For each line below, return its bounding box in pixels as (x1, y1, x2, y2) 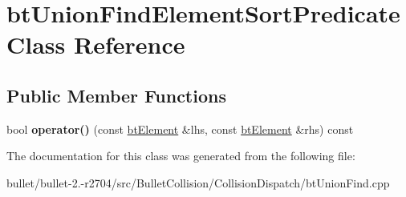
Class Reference (6, 28, 185, 61)
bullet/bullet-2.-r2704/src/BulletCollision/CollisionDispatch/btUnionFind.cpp (6, 174, 390, 191)
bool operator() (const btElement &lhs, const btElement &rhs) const (6, 120, 354, 137)
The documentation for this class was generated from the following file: (6, 147, 355, 164)
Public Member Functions (6, 82, 226, 107)
